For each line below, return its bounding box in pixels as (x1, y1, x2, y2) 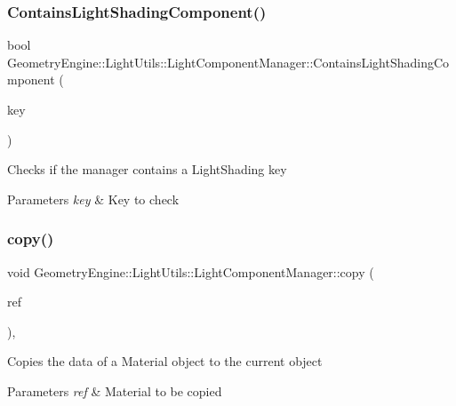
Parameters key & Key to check (7, 189, 180, 208)
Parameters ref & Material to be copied (7, 381, 222, 400)
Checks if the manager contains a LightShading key (7, 160, 287, 179)
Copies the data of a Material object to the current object (7, 352, 323, 370)
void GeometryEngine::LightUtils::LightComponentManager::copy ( (7, 262, 374, 281)
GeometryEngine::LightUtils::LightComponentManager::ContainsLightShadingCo (7, 52, 450, 71)
